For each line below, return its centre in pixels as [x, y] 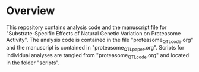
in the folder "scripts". [33, 63]
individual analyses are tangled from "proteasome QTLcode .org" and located [98, 56]
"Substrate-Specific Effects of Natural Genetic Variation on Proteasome [94, 33]
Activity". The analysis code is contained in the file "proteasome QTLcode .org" [100, 40]
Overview [31, 11]
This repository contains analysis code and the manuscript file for [86, 27]
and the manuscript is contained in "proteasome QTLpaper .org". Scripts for [95, 48]
